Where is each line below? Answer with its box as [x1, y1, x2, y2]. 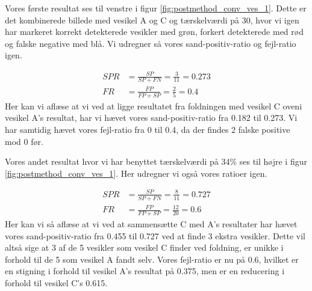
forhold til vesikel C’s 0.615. [5, 277, 108, 289]
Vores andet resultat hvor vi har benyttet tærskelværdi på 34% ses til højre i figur [5, 155, 307, 168]
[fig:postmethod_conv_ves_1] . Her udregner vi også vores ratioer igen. [5, 167, 267, 179]
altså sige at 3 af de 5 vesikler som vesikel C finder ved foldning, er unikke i [5, 241, 284, 254]
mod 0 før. [5, 135, 43, 147]
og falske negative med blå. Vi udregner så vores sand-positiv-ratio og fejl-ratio [5, 37, 296, 49]
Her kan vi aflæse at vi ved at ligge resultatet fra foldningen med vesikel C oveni [5, 99, 302, 112]
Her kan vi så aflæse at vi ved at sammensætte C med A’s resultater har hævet [5, 218, 298, 230]
